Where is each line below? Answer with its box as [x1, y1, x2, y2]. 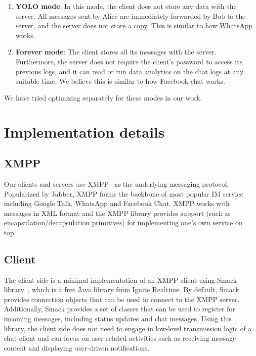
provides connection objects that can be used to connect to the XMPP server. [4, 294, 240, 304]
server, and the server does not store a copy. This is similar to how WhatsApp [15, 20, 253, 31]
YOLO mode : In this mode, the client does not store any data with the [15, 1, 237, 11]
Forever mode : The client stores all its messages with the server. [15, 47, 216, 57]
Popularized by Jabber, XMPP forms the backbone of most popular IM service [4, 188, 243, 199]
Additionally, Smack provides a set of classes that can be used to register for [4, 304, 235, 314]
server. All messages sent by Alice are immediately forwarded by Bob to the [15, 10, 246, 21]
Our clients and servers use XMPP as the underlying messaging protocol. [4, 178, 229, 189]
